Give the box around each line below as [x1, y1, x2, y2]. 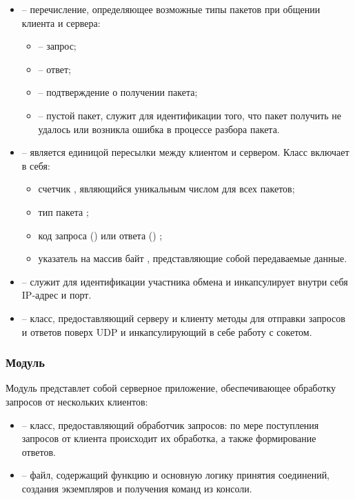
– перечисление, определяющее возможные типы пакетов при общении [21, 2, 321, 16]
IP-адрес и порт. [21, 288, 92, 302]
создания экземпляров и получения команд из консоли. [21, 481, 252, 495]
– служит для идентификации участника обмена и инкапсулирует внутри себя [21, 274, 348, 288]
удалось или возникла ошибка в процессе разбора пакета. [38, 121, 280, 136]
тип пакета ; [38, 204, 89, 219]
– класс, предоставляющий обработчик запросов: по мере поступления [21, 417, 319, 432]
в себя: [21, 158, 50, 172]
